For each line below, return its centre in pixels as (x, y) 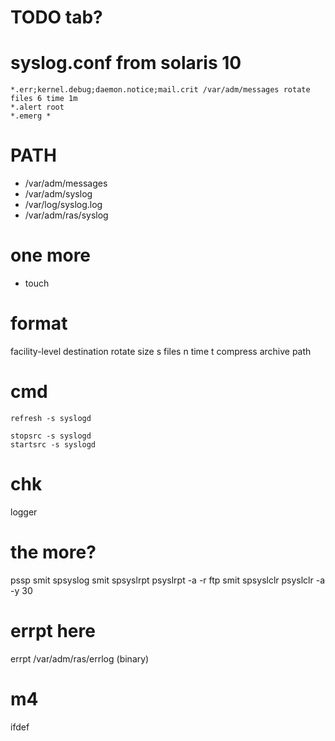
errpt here (53, 630)
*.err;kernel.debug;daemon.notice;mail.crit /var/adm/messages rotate (160, 90)
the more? (53, 552)
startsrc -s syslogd (53, 444)
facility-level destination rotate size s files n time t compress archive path (161, 351)
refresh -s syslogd (51, 418)
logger (24, 512)
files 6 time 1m (44, 99)
